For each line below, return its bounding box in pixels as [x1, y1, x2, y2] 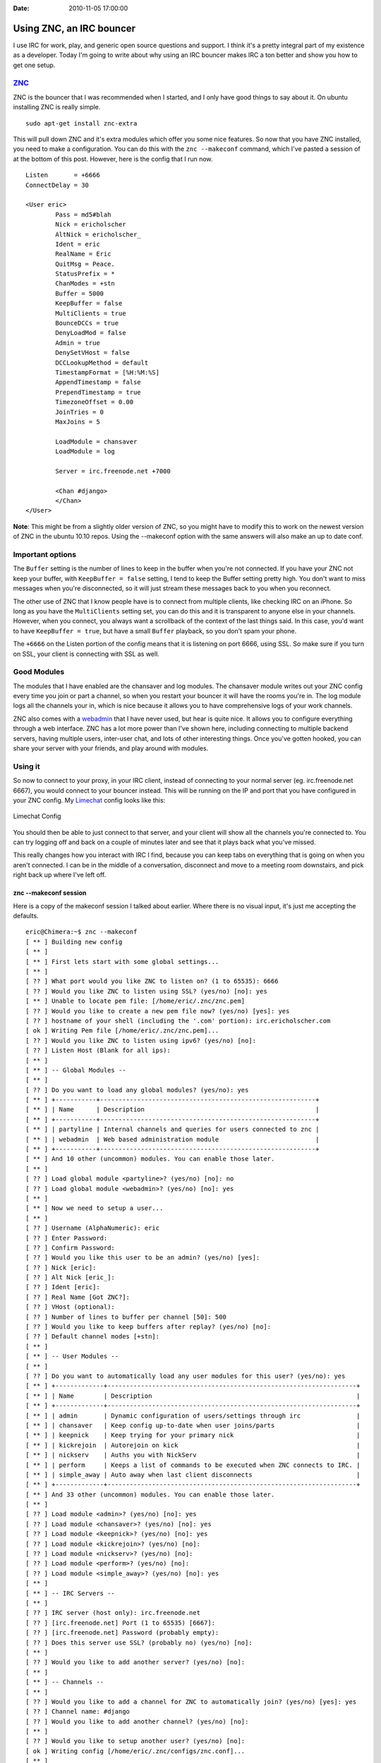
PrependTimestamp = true [55, 388, 141, 396]
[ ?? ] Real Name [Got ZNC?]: [25, 1293, 131, 1301]
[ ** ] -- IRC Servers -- [25, 1589, 116, 1597]
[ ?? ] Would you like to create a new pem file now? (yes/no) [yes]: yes [25, 1007, 290, 1015]
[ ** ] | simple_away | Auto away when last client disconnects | [25, 1470, 361, 1479]
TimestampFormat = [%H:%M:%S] [55, 368, 160, 377]
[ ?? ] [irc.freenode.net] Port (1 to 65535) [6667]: [25, 1618, 215, 1627]
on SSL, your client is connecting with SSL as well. [13, 649, 160, 658]
